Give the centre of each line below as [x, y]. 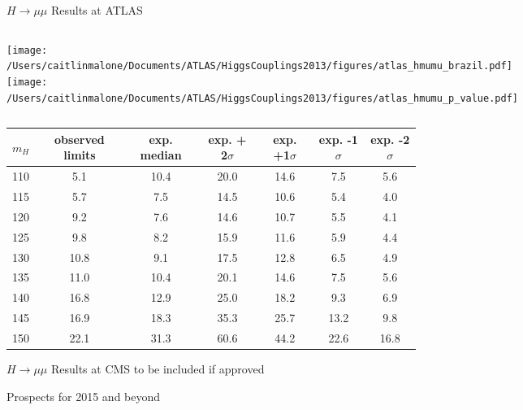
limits [80, 155]
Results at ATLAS [97, 10]
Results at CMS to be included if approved [158, 369]
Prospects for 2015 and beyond [84, 396]
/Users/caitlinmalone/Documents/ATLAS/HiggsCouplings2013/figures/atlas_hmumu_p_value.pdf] [262, 98]
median [161, 155]
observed [80, 139]
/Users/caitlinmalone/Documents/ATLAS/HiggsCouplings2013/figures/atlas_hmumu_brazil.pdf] [259, 66]
